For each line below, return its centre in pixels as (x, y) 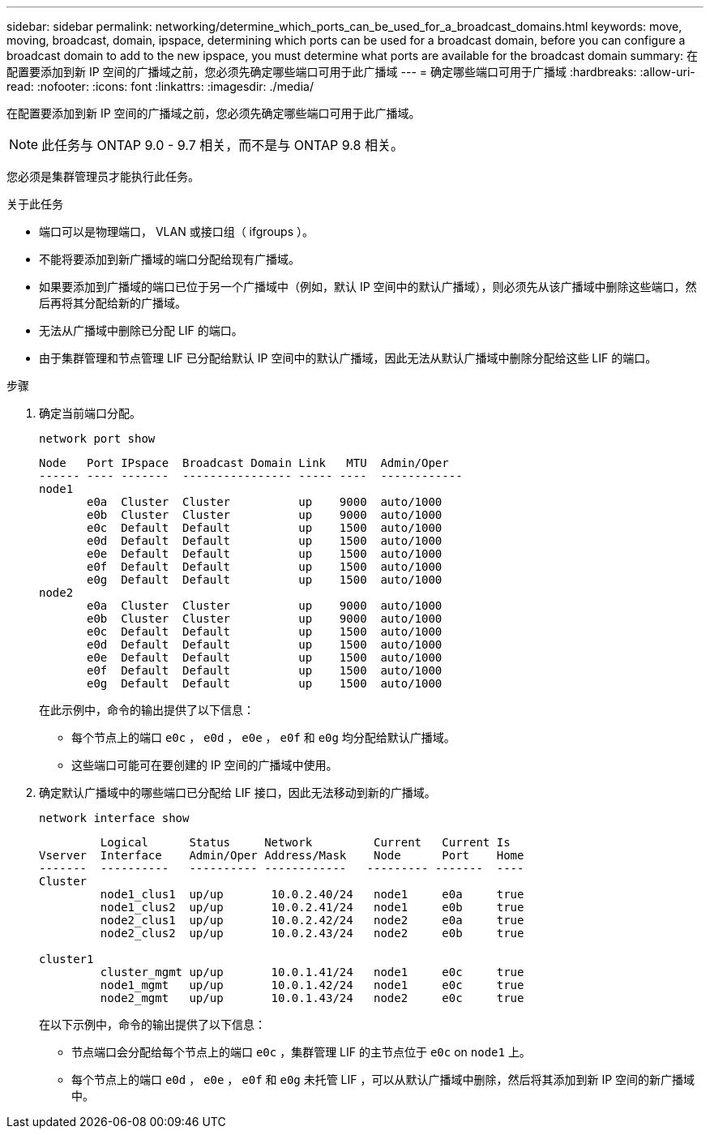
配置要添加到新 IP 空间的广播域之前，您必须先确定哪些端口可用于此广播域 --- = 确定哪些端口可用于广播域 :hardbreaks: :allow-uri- (351, 72)
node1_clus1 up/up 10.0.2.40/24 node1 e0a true (312, 894)
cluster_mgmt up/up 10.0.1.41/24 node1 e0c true (312, 972)
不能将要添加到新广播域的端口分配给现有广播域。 (169, 259)
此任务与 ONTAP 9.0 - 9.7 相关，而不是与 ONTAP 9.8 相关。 (222, 145)
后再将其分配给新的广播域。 (113, 303)
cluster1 (66, 959)
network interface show (114, 818)
